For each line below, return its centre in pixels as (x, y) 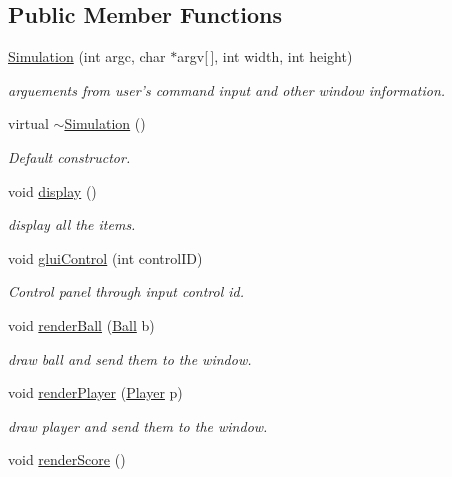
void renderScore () (67, 459)
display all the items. (72, 224)
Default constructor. (69, 156)
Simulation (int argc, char (87, 56)
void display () (52, 190)
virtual (28, 123)
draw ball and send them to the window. (130, 358)
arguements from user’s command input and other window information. (227, 89)
